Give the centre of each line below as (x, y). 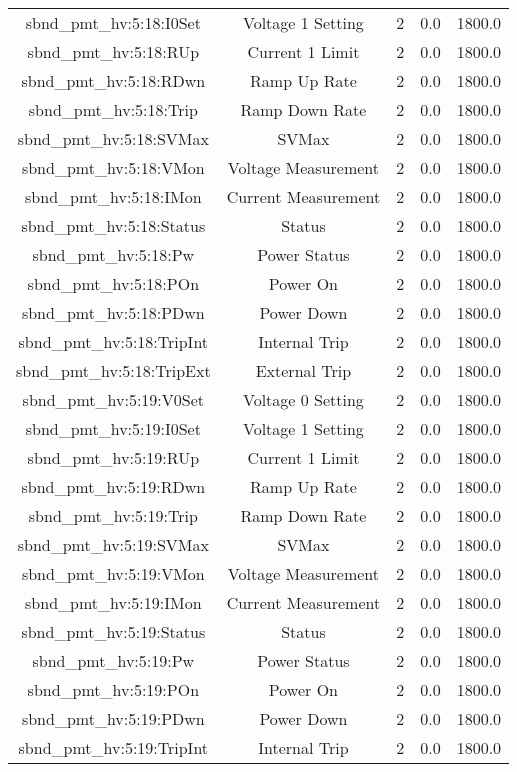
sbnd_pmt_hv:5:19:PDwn (113, 718)
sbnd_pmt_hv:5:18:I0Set (113, 22)
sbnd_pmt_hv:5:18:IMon (113, 196)
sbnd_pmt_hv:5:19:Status (113, 631)
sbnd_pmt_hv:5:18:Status (113, 225)
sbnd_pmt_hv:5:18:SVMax (113, 138)
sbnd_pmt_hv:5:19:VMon (113, 573)
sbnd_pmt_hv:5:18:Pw (113, 254)
